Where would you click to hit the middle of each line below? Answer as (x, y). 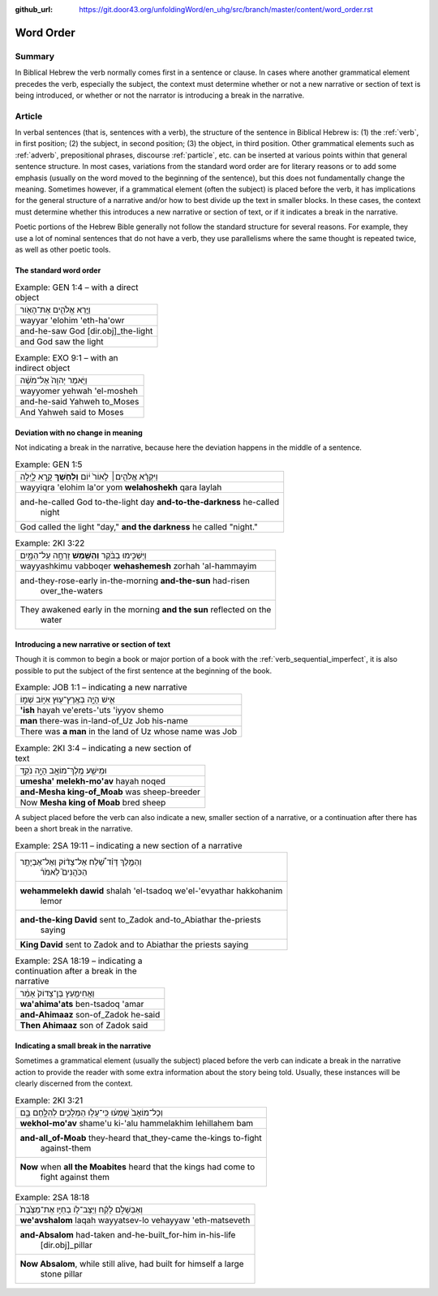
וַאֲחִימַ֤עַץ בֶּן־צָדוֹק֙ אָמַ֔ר (57, 993)
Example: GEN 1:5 (49, 464)
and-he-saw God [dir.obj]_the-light (86, 330)
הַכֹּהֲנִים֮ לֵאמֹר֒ (64, 871)
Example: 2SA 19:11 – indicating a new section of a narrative (129, 845)
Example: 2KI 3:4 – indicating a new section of (103, 748)
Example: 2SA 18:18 (52, 1198)
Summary (35, 56)
